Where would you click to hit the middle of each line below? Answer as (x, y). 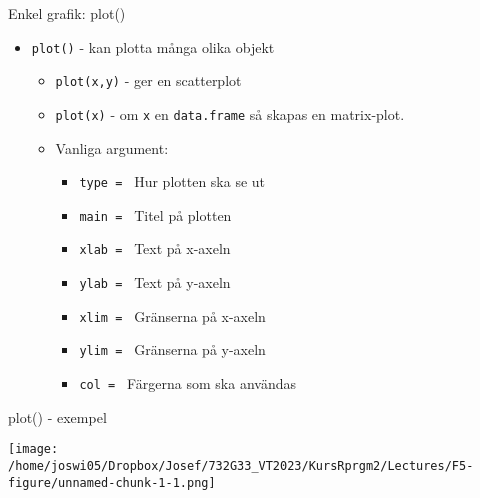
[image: (33, 449)
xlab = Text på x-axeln (155, 248)
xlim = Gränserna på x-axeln (172, 315)
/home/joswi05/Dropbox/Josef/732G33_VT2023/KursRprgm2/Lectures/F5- (241, 466)
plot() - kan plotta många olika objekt (153, 46)
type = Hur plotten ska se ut (172, 181)
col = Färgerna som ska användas (187, 383)
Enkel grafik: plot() (67, 13)
